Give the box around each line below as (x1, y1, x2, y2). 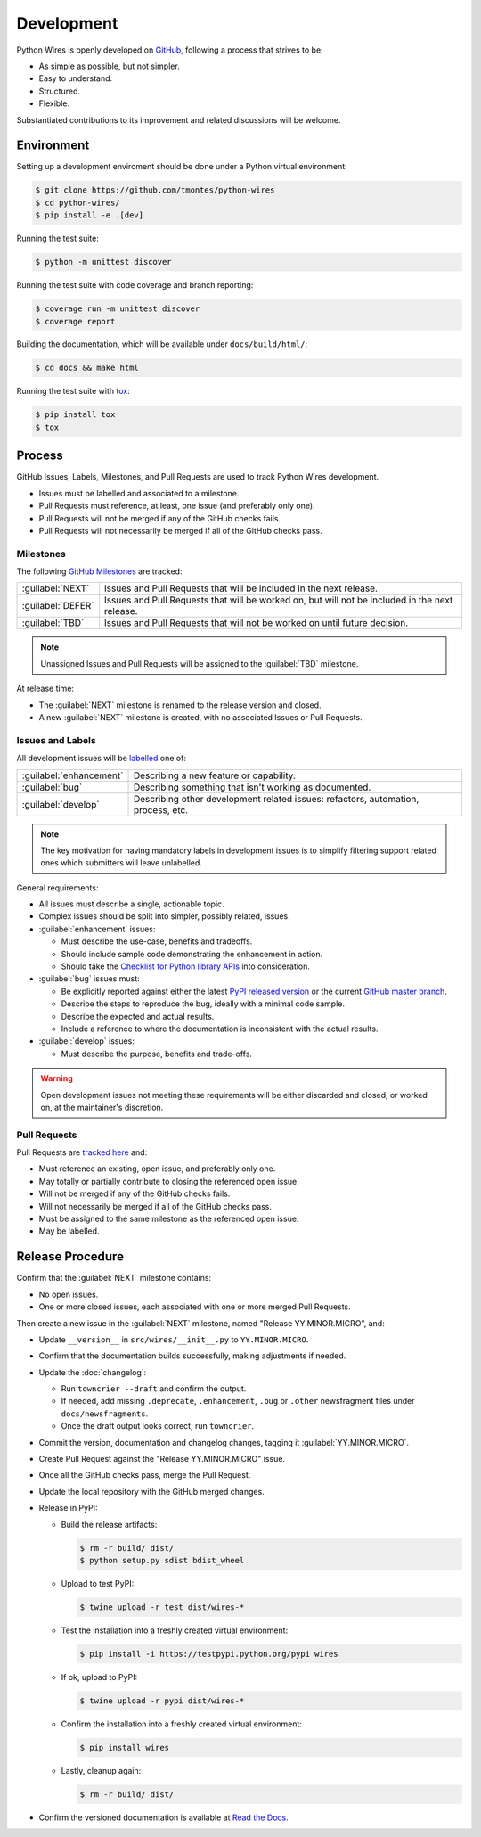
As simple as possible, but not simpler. (38, 61, 180, 71)
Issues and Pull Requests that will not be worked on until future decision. (103, 617, 409, 629)
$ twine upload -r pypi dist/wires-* (79, 1695, 245, 1706)
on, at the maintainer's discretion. (40, 1102, 164, 1112)
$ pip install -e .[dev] (35, 210, 144, 220)
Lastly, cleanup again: (61, 1765, 142, 1775)
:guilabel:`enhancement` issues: (38, 923, 156, 934)
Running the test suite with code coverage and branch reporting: (16, 280, 254, 291)
